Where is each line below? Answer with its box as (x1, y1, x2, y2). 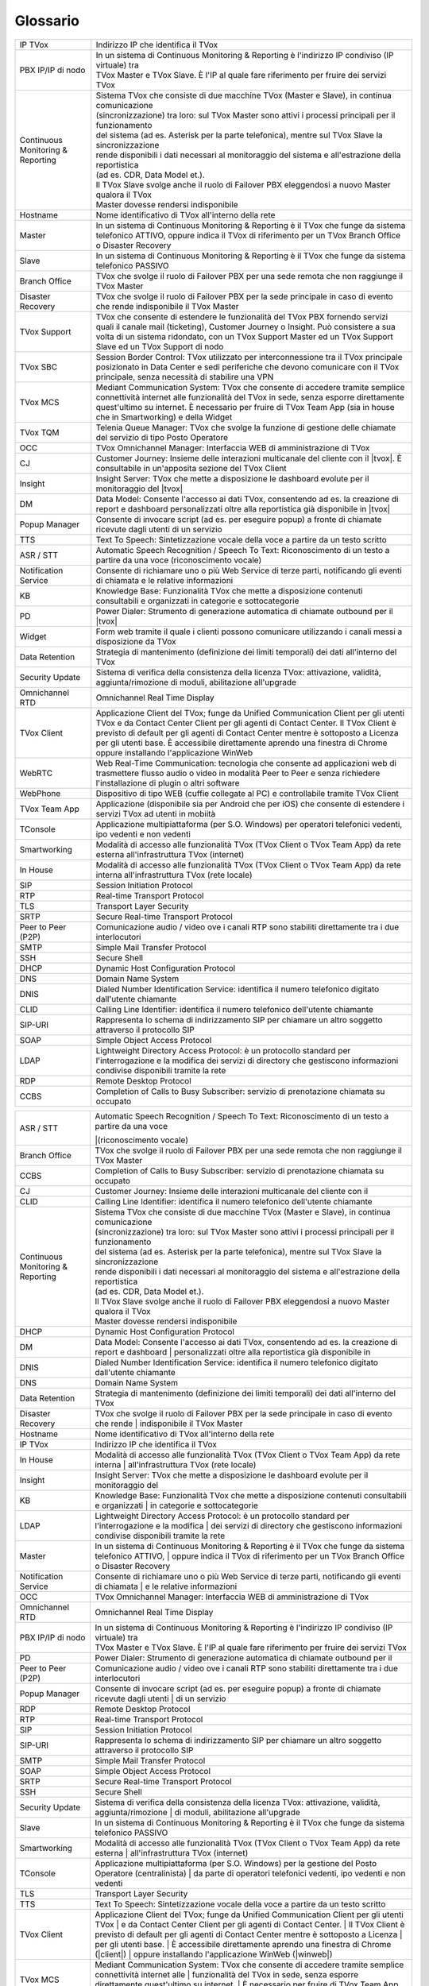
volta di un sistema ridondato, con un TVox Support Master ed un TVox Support (95, 330, 393, 342)
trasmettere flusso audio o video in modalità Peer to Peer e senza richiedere (95, 767, 381, 779)
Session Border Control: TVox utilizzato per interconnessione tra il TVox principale (95, 351, 403, 362)
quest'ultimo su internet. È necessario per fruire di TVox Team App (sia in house (95, 401, 395, 412)
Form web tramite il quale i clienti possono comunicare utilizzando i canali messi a (95, 626, 403, 637)
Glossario (14, 12, 79, 29)
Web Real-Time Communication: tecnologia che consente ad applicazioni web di (95, 757, 397, 768)
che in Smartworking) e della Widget (95, 411, 233, 423)
